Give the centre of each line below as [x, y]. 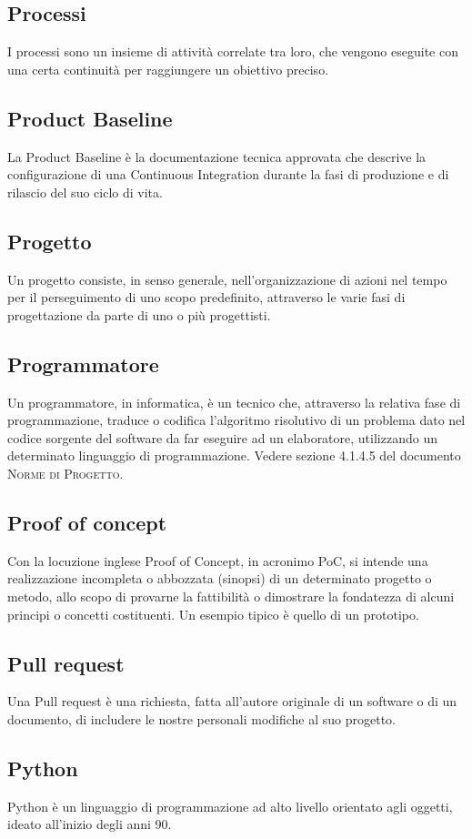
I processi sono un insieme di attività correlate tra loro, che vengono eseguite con [233, 51]
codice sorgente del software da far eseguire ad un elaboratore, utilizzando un [222, 437]
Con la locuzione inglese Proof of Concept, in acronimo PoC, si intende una [218, 560]
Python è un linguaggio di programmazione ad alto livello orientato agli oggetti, [230, 806]
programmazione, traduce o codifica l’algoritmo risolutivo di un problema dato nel [236, 420]
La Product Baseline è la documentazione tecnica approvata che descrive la [217, 156]
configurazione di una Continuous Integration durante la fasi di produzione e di [228, 174]
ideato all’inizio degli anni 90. [90, 824]
